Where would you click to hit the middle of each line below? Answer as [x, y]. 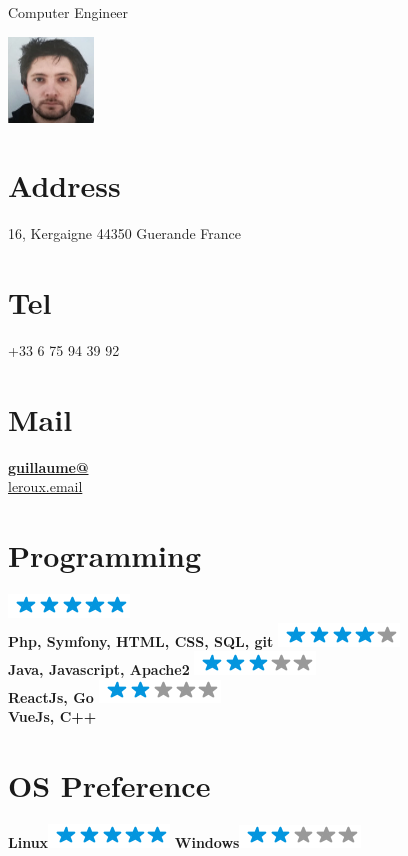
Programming [104, 555]
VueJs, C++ [52, 716]
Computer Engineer [68, 12]
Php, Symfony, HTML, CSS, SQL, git [141, 640]
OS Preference [109, 785]
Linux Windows [124, 842]
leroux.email [45, 486]
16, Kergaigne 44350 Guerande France [124, 233]
